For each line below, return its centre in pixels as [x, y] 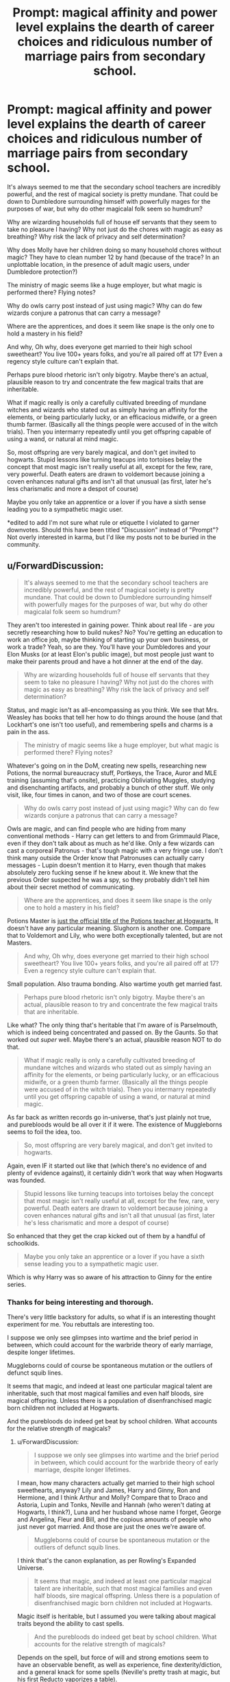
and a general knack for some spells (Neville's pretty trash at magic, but [118, 1672]
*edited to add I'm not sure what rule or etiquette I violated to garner [103, 522]
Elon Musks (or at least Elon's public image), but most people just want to [111, 654]
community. [24, 544]
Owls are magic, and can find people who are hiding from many [97, 829]
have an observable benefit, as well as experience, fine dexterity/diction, [119, 1665]
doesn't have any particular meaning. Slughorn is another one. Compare [109, 928]
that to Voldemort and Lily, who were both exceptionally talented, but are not [115, 935]
